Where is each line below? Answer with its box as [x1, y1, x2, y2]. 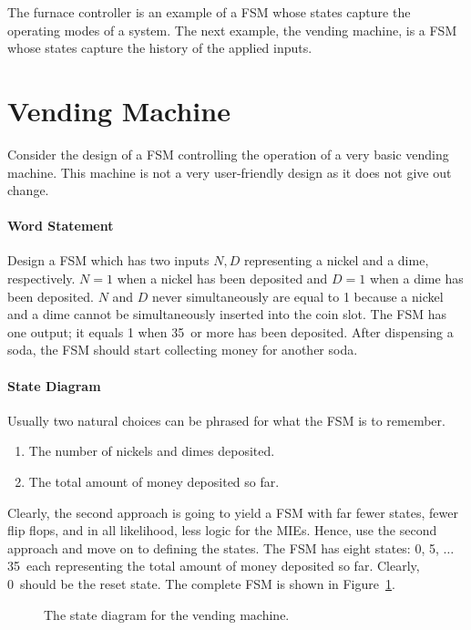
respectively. [7, 269, 76, 288]
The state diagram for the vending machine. [44, 604, 290, 624]
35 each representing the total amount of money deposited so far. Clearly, [7, 556, 420, 575]
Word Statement [7, 216, 114, 235]
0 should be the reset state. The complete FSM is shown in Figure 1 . [7, 574, 395, 593]
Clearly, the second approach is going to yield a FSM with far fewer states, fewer [7, 502, 458, 522]
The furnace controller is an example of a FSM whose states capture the [7, 3, 411, 21]
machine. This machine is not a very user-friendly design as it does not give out [7, 162, 452, 181]
